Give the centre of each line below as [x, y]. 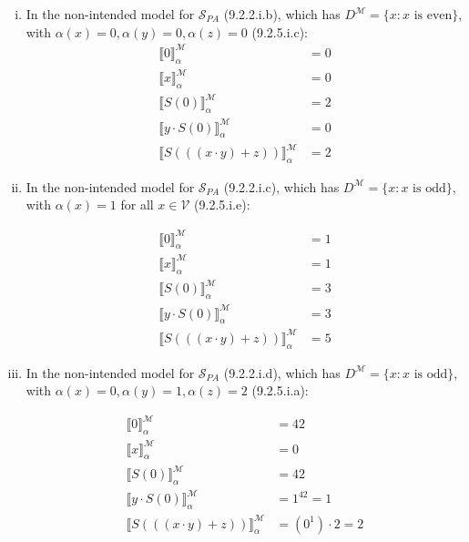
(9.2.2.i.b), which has [282, 14]
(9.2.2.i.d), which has [282, 372]
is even [433, 15]
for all [137, 205]
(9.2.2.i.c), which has [281, 186]
